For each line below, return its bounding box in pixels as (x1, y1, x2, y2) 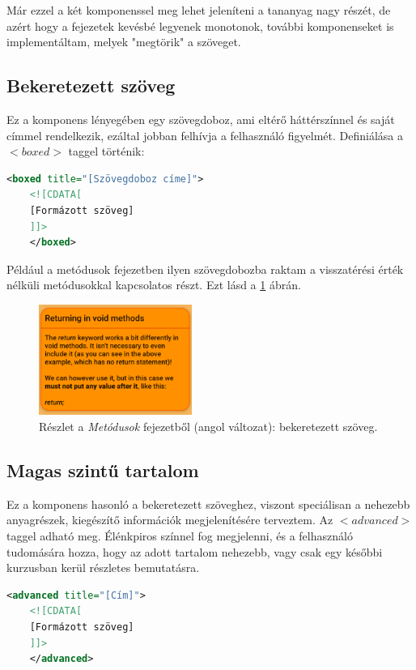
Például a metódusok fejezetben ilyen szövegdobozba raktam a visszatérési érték (6, 260, 404, 277)
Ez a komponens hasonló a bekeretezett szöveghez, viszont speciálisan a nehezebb (6, 495, 410, 512)
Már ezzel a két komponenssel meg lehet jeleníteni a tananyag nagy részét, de (6, 2, 391, 18)
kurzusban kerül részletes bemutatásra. (6, 559, 200, 576)
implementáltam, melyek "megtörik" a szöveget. (6, 33, 241, 50)
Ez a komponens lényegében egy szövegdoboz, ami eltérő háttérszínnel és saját (6, 110, 395, 127)
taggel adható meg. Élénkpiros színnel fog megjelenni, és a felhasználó (6, 527, 353, 544)
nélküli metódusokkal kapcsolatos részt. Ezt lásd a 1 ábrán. (6, 276, 301, 293)
